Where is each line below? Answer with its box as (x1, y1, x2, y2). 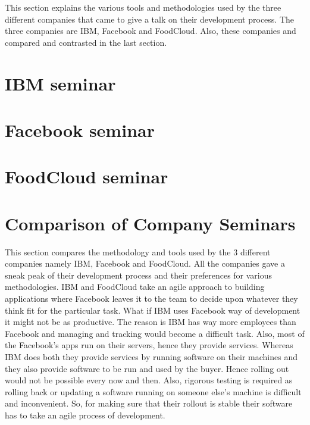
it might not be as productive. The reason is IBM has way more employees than (5, 315, 296, 328)
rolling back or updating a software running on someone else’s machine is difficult (5, 385, 302, 398)
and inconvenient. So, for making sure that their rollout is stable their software (5, 397, 293, 410)
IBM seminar (5, 71, 116, 95)
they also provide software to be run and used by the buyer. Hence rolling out (5, 362, 289, 374)
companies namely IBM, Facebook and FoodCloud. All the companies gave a (5, 257, 285, 270)
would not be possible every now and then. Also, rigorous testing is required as (5, 374, 293, 386)
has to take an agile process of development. (5, 408, 165, 421)
